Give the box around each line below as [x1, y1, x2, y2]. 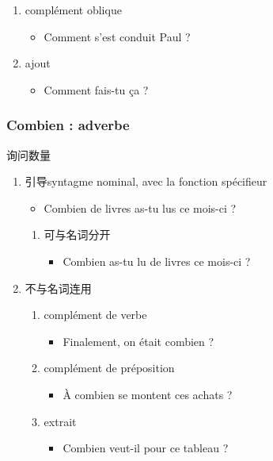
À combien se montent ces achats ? [63, 386, 233, 402]
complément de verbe [44, 306, 147, 323]
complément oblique [25, 2, 122, 17]
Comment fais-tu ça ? [44, 81, 149, 98]
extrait [44, 413, 77, 429]
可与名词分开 [44, 226, 111, 243]
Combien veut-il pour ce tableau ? [63, 440, 229, 456]
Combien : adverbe [6, 115, 130, 135]
